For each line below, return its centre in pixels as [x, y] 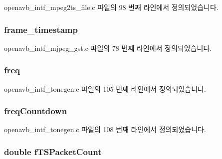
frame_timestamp [41, 29]
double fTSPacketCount [53, 151]
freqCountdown [36, 111]
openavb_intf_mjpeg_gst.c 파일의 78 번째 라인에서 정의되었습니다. [108, 48]
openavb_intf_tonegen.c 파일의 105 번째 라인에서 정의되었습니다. [105, 88]
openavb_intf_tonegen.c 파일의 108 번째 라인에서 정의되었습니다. [105, 129]
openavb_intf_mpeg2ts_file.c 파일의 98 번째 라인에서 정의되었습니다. [111, 7]
